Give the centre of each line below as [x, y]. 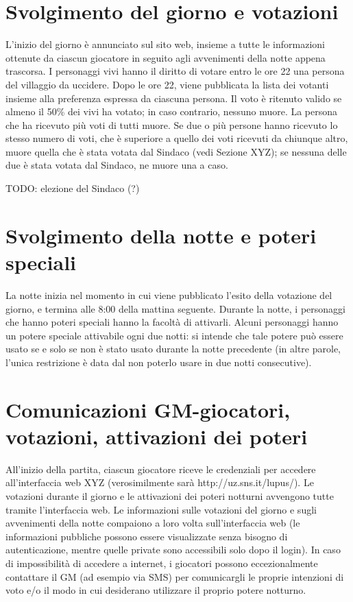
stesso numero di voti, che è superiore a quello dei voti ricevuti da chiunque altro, [177, 138]
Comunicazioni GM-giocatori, [148, 409]
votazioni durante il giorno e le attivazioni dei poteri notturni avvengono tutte [170, 496]
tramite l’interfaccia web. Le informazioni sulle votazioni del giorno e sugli [161, 509]
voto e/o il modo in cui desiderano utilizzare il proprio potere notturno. [156, 590]
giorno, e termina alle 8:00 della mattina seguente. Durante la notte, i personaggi [175, 308]
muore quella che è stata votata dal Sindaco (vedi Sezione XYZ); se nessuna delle [176, 151]
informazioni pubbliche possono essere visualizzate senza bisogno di [147, 536]
